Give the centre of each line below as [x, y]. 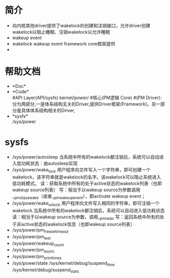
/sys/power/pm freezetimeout [40, 231]
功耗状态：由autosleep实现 [49, 163]
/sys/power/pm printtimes [37, 257]
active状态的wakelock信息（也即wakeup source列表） [78, 224]
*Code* [20, 91]
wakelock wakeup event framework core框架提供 [64, 43]
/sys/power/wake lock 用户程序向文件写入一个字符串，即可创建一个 [81, 170]
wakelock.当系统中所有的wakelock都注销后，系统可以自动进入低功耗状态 [88, 211]
